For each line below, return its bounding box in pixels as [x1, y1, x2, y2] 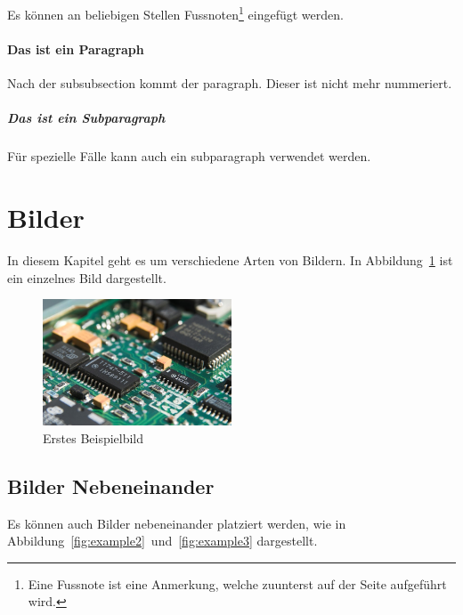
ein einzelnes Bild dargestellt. [7, 268, 167, 287]
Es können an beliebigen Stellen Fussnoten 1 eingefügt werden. [7, 3, 344, 23]
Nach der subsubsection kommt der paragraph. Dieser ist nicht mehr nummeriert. [7, 74, 452, 93]
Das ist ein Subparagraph [7, 109, 166, 127]
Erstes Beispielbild [43, 428, 144, 447]
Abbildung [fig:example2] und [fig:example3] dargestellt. [7, 531, 318, 550]
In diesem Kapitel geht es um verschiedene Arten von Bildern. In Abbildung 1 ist [7, 250, 453, 269]
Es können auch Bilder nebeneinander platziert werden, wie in [7, 514, 346, 532]
